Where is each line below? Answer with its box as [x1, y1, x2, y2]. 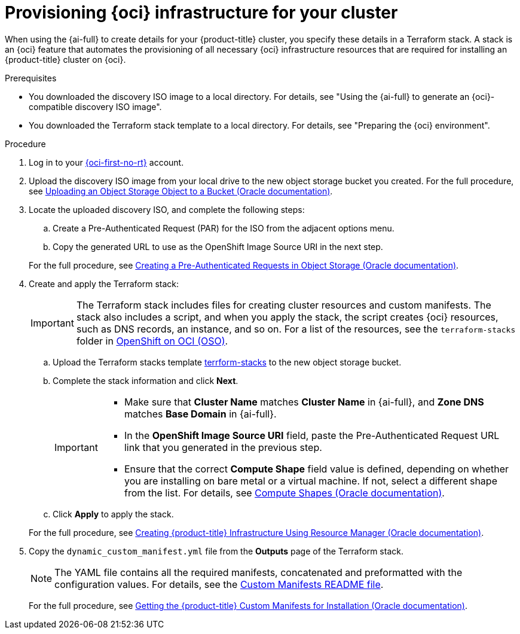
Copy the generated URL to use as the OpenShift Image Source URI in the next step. [53, 241, 383, 252]
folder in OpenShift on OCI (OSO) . [76, 334, 228, 347]
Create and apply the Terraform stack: [29, 278, 179, 289]
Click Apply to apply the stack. [53, 508, 174, 519]
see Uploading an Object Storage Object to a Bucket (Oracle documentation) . [29, 185, 333, 196]
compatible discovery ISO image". [29, 101, 162, 112]
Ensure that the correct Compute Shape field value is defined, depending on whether [124, 462, 509, 475]
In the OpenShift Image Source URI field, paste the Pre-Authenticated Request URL [124, 429, 500, 441]
